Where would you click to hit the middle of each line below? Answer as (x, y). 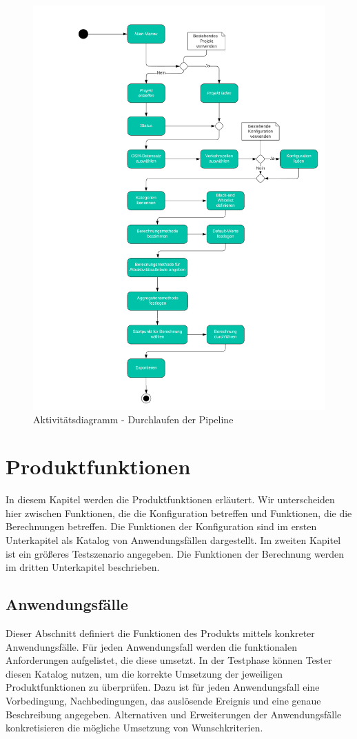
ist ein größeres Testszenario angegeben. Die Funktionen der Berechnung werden (175, 553)
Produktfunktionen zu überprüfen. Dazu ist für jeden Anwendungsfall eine (163, 687)
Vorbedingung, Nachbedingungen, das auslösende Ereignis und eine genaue (163, 700)
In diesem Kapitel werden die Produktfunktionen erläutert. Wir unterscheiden (170, 499)
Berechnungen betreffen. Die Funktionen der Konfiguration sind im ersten (161, 526)
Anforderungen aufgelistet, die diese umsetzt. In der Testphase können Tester (169, 660)
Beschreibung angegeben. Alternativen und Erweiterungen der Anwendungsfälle (174, 714)
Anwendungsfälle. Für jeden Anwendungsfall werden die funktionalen (151, 646)
